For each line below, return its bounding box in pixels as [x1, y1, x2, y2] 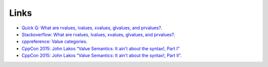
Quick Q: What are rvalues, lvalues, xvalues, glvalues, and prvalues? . [21, 25, 162, 31]
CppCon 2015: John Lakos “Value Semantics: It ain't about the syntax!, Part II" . [21, 53, 182, 59]
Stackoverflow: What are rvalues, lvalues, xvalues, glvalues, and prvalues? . [21, 31, 176, 37]
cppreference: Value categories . [21, 39, 88, 45]
